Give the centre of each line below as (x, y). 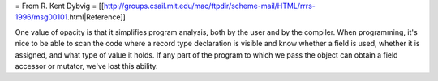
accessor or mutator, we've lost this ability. (86, 66)
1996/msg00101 (41, 17)
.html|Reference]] (96, 17)
